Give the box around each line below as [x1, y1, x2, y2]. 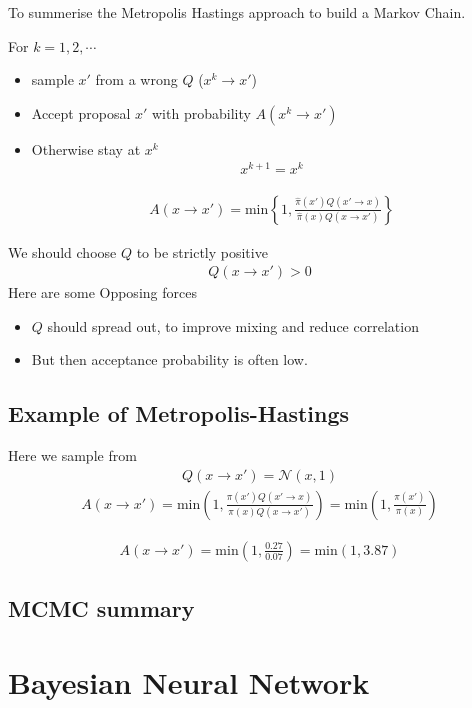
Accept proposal [31, 102, 131, 123]
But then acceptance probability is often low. [31, 349, 308, 370]
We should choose [8, 241, 117, 262]
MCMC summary [8, 593, 195, 624]
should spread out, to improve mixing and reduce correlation [47, 315, 419, 336]
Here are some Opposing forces [8, 282, 197, 303]
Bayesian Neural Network [8, 661, 370, 702]
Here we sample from [8, 445, 137, 466]
